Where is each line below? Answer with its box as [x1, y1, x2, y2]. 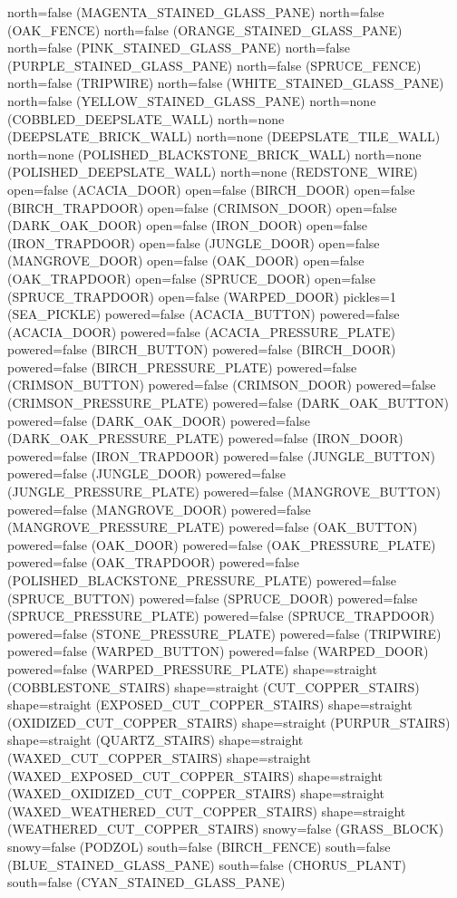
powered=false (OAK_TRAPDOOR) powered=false [7, 553, 299, 572]
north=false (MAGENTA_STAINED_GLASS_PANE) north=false [7, 3, 384, 21]
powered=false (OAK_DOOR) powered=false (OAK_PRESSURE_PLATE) [7, 535, 436, 554]
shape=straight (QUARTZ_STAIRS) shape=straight [7, 730, 304, 749]
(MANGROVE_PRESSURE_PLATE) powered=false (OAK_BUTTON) [7, 517, 418, 536]
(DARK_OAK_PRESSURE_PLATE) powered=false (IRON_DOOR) [7, 429, 404, 448]
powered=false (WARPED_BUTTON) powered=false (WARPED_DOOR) [7, 642, 429, 661]
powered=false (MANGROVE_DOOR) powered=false [7, 499, 311, 518]
